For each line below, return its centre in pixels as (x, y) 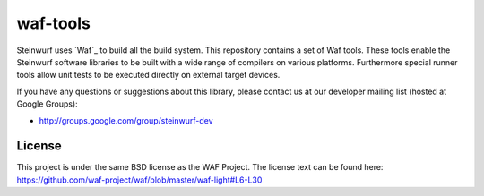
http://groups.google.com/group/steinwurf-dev (126, 120)
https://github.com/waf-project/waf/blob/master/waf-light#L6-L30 (139, 180)
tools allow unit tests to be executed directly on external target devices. (148, 75)
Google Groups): (47, 104)
